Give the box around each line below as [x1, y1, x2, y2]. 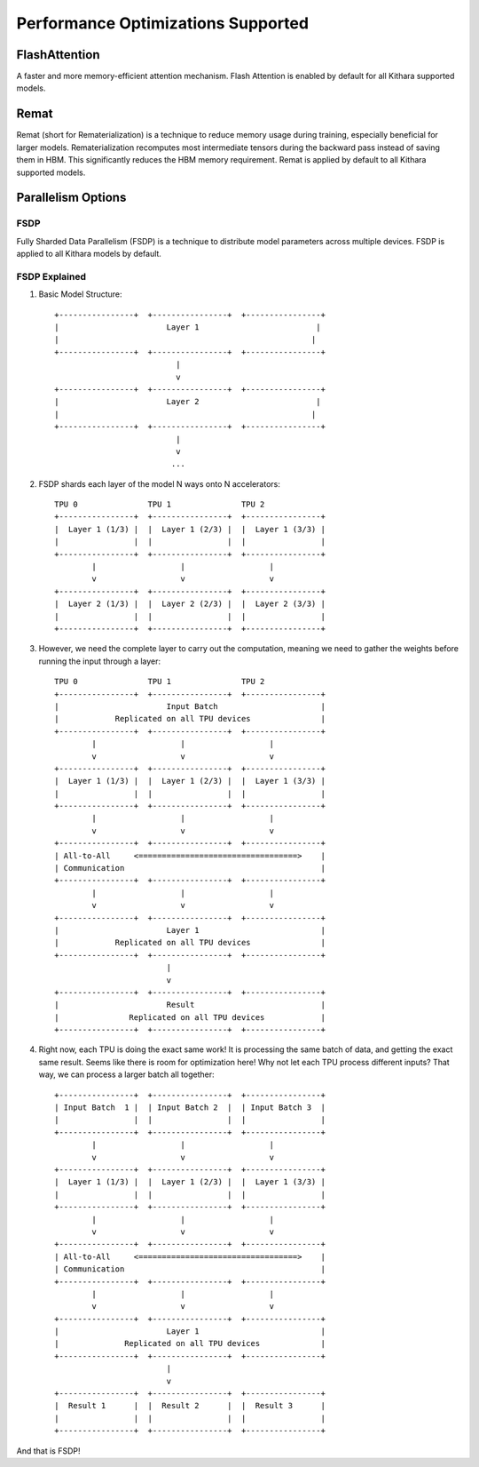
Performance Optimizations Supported [16, 13, 310, 33]
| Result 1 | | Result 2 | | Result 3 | [54, 1400, 326, 1411]
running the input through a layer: [38, 656, 161, 666]
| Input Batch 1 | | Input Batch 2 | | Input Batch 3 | [54, 1103, 326, 1112]
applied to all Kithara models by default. [16, 249, 161, 259]
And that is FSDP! [16, 1445, 81, 1456]
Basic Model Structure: [38, 289, 123, 299]
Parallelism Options [16, 190, 127, 205]
